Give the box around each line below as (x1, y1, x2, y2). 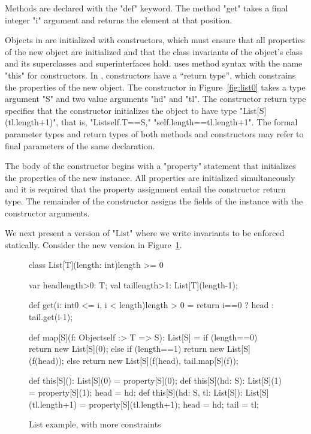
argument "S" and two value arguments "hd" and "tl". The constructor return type (5, 92, 306, 105)
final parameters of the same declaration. (5, 139, 155, 152)
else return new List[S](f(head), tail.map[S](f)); (67, 354, 238, 366)
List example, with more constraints (29, 418, 161, 430)
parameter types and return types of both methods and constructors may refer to (5, 127, 304, 140)
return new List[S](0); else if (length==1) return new (29, 342, 225, 355)
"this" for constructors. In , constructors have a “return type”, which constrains (5, 68, 296, 81)
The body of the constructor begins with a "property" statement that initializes (5, 159, 296, 172)
